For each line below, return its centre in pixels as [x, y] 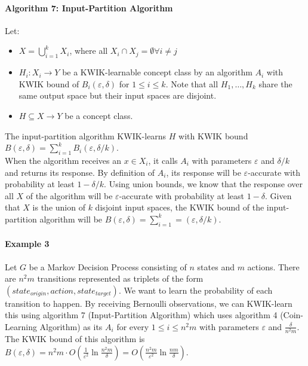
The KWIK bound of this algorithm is [75, 339]
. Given [278, 195]
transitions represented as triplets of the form [120, 278]
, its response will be [204, 172]
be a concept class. [99, 115]
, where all [89, 51]
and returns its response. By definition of [80, 172]
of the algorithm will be [69, 195]
